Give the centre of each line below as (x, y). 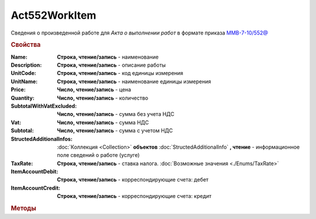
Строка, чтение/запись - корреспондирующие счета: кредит (134, 196)
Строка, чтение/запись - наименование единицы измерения (134, 81)
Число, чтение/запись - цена (94, 90)
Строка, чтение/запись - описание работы (111, 65)
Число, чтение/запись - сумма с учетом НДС (115, 131)
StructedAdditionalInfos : (42, 139)
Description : (26, 65)
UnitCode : (23, 73)
